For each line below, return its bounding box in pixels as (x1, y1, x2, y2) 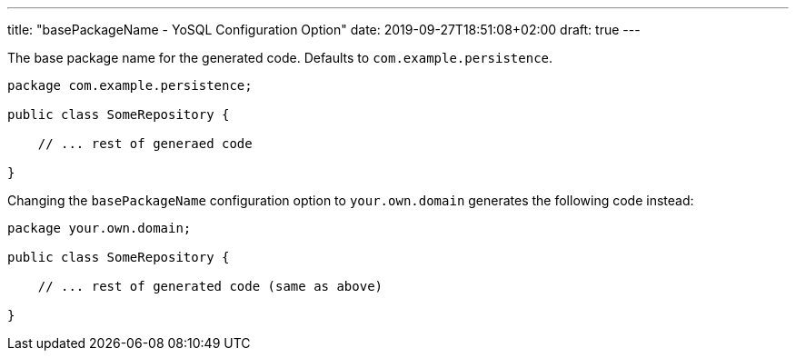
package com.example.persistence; (7, 78, 253, 93)
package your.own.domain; (7, 221, 192, 235)
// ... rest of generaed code (37, 136, 253, 151)
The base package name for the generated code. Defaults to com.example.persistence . (7, 50, 553, 65)
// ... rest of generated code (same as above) (37, 279, 383, 293)
